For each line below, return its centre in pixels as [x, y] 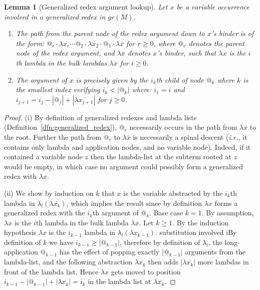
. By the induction [201, 222]
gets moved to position [146, 271]
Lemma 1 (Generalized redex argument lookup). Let [86, 7]
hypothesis [20, 232]
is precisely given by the [112, 79]
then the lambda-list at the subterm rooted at [161, 157]
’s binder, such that [187, 53]
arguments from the [215, 252]
